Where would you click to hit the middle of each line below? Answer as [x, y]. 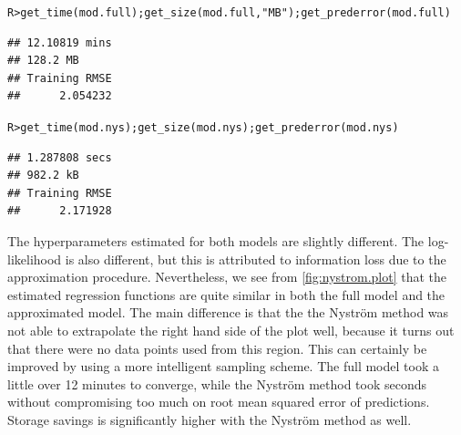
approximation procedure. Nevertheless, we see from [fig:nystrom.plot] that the [227, 277]
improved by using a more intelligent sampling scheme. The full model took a [223, 366]
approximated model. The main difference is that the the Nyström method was [228, 312]
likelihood [35, 259]
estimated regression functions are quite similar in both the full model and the [226, 294]
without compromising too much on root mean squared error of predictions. [219, 402]
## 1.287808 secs [60, 157]
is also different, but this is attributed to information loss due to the [256, 259]
